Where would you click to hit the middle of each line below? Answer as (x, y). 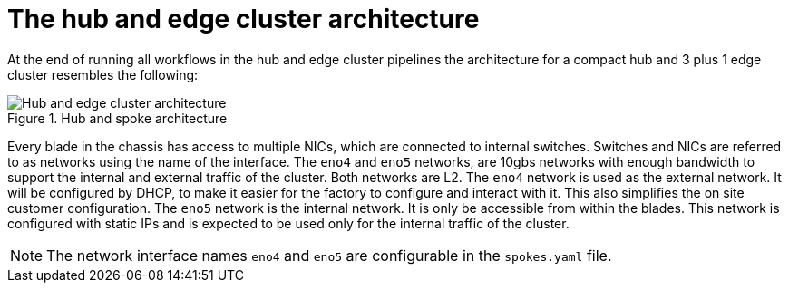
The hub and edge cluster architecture (244, 19)
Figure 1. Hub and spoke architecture (117, 118)
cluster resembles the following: (103, 74)
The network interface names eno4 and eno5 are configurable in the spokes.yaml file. (329, 255)
